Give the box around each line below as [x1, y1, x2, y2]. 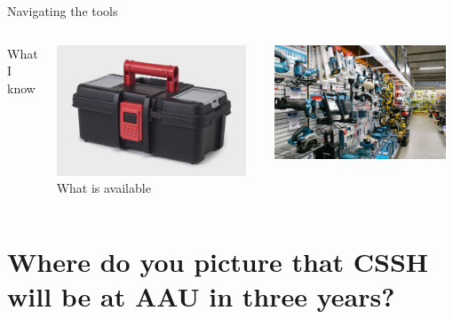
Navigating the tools [7, 2, 118, 20]
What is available [56, 179, 151, 197]
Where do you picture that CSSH [7, 243, 429, 280]
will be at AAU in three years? [7, 278, 395, 315]
